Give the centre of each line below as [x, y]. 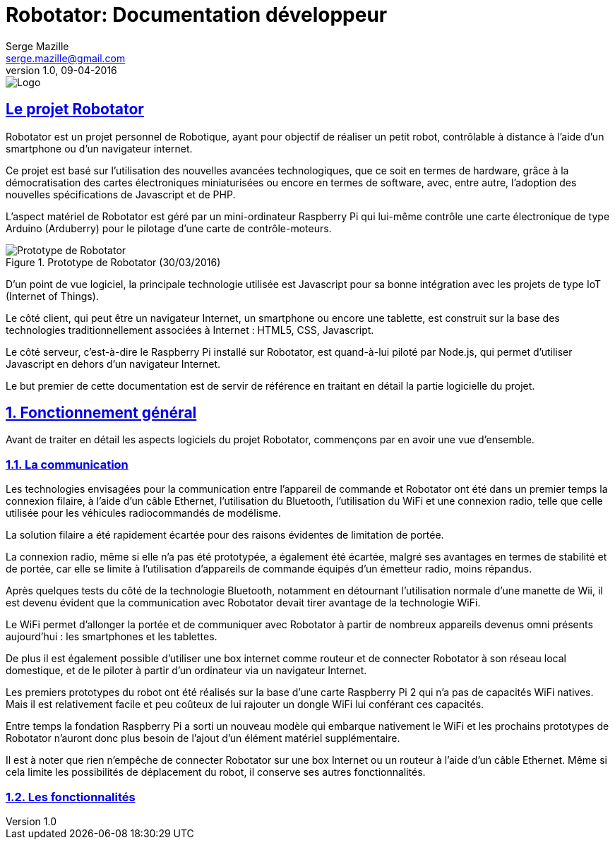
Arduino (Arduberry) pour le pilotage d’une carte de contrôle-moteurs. [169, 228]
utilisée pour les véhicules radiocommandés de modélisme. [143, 513]
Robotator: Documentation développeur [197, 15]
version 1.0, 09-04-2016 [61, 70]
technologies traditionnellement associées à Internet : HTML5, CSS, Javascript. [190, 330]
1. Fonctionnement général [101, 413]
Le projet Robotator [75, 109]
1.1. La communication [67, 464]
